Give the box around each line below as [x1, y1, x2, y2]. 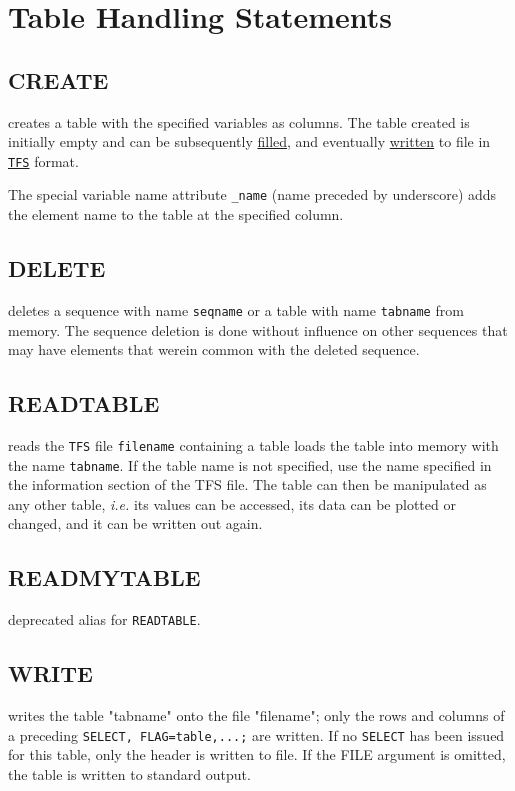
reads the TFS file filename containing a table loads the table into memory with [8, 434, 499, 455]
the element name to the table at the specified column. [8, 204, 344, 225]
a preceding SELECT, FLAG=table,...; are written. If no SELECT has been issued [8, 724, 505, 745]
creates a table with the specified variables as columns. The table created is [8, 111, 470, 132]
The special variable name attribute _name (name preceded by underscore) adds [8, 184, 497, 205]
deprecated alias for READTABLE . [8, 609, 201, 630]
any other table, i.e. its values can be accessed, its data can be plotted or [8, 493, 456, 514]
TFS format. [8, 150, 79, 171]
